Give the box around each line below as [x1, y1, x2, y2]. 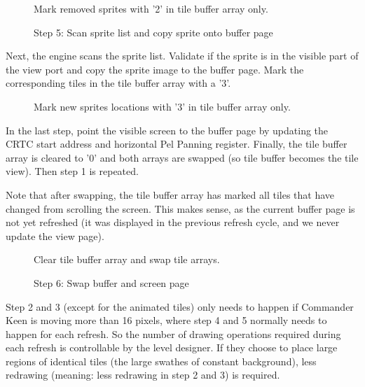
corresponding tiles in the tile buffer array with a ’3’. [6, 76, 231, 90]
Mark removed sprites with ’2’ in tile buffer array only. [34, 1, 268, 15]
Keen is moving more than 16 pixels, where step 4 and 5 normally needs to [6, 313, 327, 328]
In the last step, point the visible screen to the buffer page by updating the [6, 122, 329, 137]
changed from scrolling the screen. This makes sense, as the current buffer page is [6, 201, 355, 216]
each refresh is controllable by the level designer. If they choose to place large [6, 340, 338, 355]
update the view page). [6, 228, 104, 243]
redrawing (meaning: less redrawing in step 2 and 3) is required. [6, 367, 280, 382]
